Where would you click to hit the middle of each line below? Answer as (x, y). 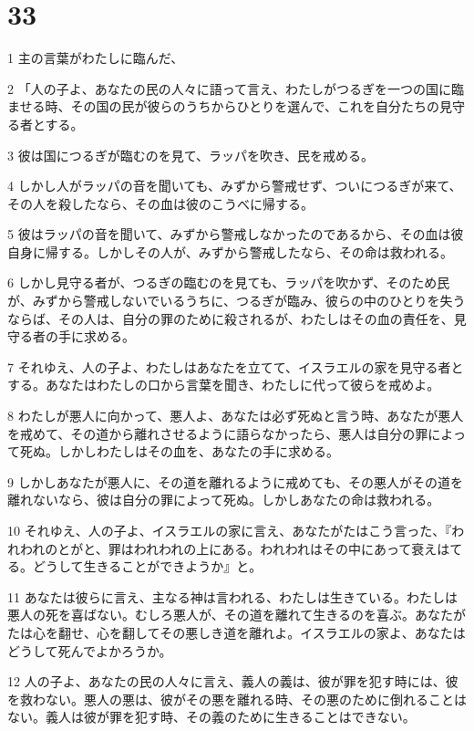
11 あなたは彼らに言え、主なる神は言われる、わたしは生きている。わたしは (232, 596)
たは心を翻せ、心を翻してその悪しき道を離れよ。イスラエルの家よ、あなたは (237, 632)
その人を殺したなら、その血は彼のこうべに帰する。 (160, 203)
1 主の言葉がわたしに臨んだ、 (96, 58)
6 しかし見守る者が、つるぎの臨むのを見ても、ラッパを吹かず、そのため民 (229, 282)
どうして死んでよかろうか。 (90, 650)
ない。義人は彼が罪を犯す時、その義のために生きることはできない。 (211, 717)
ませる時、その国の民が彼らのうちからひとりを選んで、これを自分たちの (223, 106)
